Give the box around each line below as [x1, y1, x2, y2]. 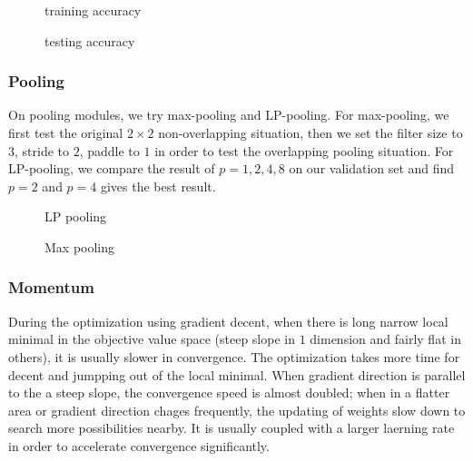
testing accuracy [44, 31, 135, 50]
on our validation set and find [289, 159, 455, 178]
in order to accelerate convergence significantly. [8, 436, 270, 455]
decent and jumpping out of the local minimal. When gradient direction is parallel [8, 365, 466, 384]
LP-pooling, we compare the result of [8, 159, 215, 178]
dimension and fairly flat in [310, 329, 461, 348]
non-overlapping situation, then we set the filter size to [158, 123, 463, 142]
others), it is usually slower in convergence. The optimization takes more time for [8, 347, 460, 366]
